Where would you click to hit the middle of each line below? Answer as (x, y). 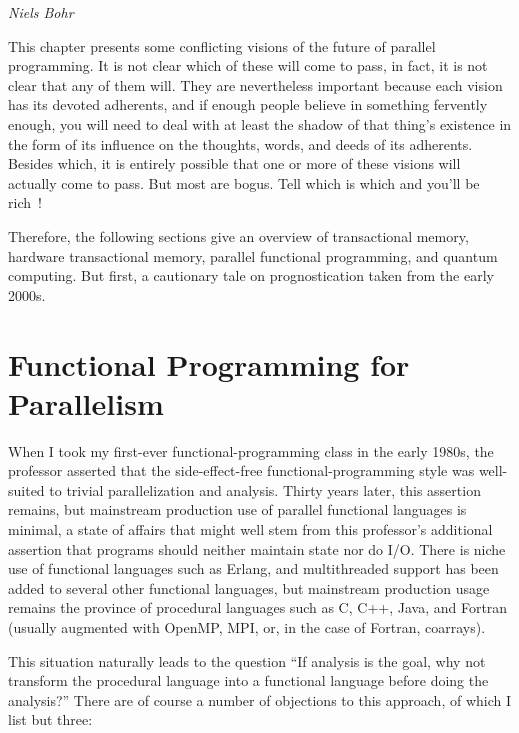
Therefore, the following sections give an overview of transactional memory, (238, 235)
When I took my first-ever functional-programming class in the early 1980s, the (251, 450)
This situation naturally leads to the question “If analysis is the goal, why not (247, 660)
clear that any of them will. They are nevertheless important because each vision (255, 84)
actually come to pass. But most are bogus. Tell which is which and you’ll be (244, 182)
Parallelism (86, 402)
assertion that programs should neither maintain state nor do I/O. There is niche (257, 548)
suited (26, 489)
